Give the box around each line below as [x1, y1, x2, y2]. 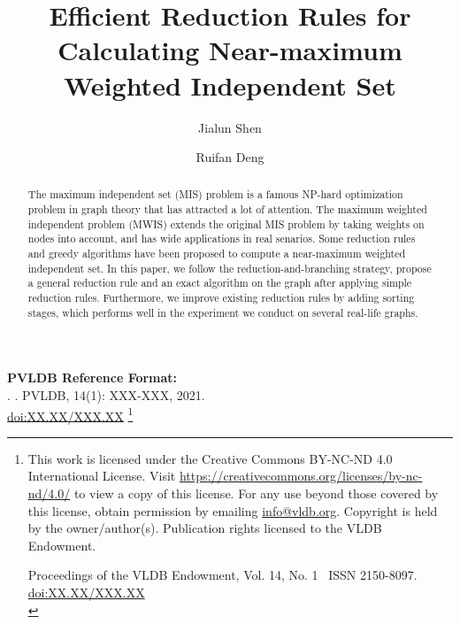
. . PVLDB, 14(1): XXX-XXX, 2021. [7, 385, 205, 404]
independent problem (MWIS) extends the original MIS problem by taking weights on [27, 216, 425, 231]
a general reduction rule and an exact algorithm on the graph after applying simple [27, 275, 412, 290]
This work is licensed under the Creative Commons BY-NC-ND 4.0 [27, 449, 393, 467]
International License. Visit [27, 466, 176, 485]
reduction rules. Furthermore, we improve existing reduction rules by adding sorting [27, 290, 415, 305]
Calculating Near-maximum [57, 32, 402, 68]
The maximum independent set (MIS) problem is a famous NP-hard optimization [27, 187, 403, 202]
